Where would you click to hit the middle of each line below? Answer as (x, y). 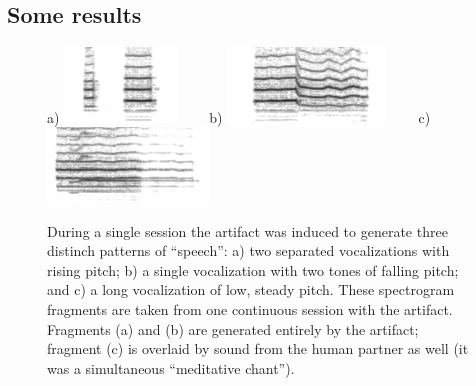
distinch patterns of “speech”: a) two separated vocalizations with (248, 250)
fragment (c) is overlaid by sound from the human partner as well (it (258, 348)
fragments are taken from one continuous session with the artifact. (250, 308)
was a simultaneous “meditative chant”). (171, 367)
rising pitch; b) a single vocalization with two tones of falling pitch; (253, 269)
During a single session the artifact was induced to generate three (247, 230)
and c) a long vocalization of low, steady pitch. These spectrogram (251, 289)
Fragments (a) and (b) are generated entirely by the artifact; (233, 328)
